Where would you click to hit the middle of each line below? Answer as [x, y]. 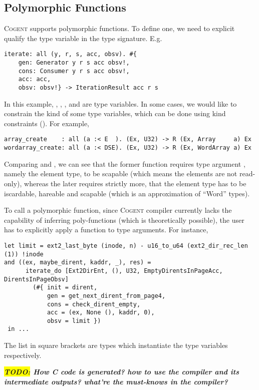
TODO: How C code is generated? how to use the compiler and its [121, 372]
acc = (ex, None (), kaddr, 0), [101, 313]
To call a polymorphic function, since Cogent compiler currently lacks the [118, 210]
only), [13, 183]
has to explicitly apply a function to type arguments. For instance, [106, 230]
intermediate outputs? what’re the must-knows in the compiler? [116, 381]
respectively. [23, 355]
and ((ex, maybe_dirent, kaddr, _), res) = [78, 263]
